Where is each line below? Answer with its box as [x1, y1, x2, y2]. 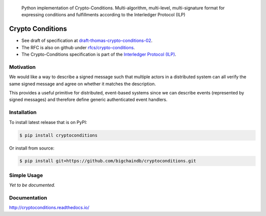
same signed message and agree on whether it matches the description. [9, 81, 156, 87]
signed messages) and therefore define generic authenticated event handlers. [9, 96, 167, 103]
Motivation [9, 63, 36, 70]
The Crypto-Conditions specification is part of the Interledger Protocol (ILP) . [21, 52, 177, 58]
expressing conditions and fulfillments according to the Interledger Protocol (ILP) [21, 12, 186, 18]
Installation [9, 109, 37, 116]
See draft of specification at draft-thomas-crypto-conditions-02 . [21, 37, 153, 44]
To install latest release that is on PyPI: [9, 119, 87, 125]
